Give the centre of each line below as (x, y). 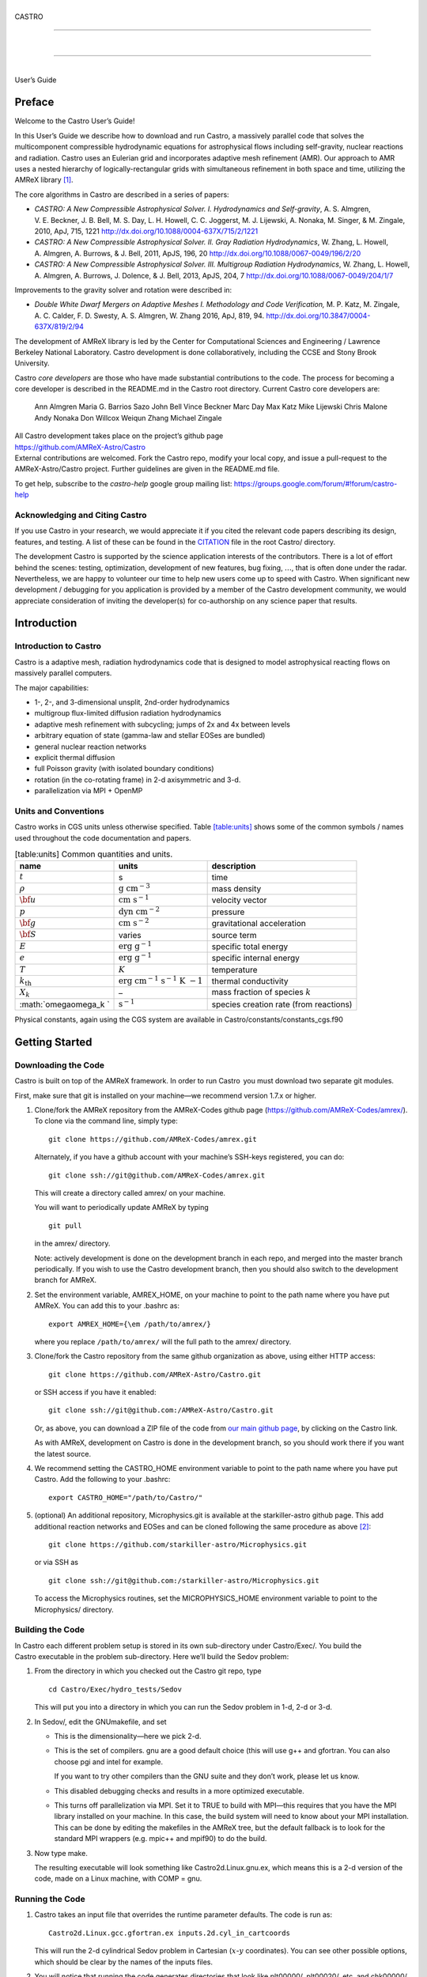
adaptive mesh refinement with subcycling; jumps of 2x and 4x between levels (162, 724)
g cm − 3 (134, 888)
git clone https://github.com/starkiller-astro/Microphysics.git (178, 1544)
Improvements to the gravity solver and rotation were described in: (123, 289)
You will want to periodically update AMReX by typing (121, 1208)
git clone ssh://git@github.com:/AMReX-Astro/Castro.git (161, 1410)
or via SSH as (57, 1563)
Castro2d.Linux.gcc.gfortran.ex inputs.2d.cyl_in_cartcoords (169, 1933)
